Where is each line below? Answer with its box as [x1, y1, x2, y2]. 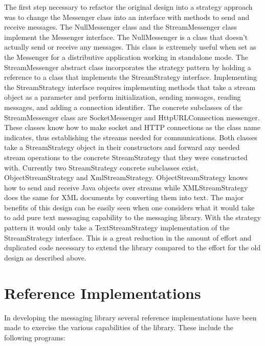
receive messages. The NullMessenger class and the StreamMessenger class [4, 21, 237, 32]
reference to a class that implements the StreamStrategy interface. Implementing [4, 72, 257, 82]
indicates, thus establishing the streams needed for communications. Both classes [4, 132, 257, 142]
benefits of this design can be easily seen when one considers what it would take [4, 202, 255, 212]
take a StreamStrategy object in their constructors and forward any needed [4, 142, 240, 153]
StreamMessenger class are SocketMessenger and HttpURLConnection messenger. [4, 112, 260, 122]
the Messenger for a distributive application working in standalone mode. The [4, 51, 248, 62]
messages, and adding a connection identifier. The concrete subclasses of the [4, 101, 243, 112]
